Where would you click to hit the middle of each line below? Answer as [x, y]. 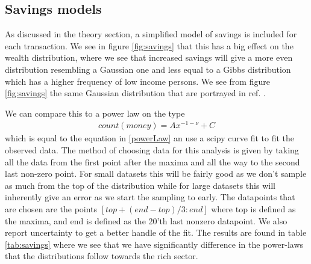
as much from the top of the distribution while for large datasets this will [140, 185]
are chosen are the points [51, 209]
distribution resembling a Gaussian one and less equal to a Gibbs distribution [148, 69]
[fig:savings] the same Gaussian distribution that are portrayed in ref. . [135, 93]
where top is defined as [253, 209]
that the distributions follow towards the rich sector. [102, 256]
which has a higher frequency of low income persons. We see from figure [137, 81]
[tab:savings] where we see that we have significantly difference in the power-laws [154, 244]
